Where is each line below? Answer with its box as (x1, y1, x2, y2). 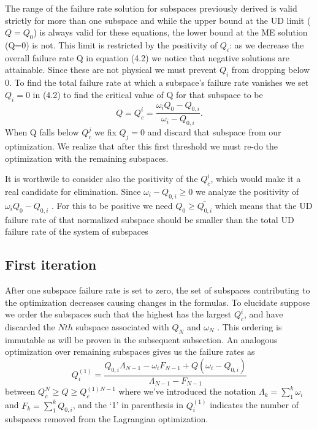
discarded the (5, 320, 55, 333)
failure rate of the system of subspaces (5, 225, 148, 238)
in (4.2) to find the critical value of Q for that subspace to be (32, 88, 263, 101)
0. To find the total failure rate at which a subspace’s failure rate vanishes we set (5, 76, 309, 89)
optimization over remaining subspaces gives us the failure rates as (5, 345, 255, 358)
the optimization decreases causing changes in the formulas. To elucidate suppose (5, 295, 310, 308)
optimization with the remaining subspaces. (5, 151, 169, 164)
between (5, 385, 36, 398)
